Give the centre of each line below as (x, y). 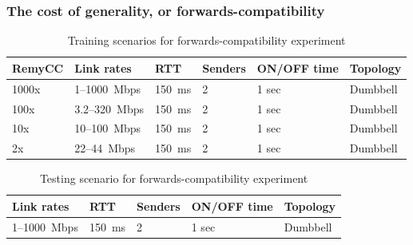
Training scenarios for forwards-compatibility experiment (206, 40)
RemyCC (38, 67)
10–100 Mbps (108, 128)
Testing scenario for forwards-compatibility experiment (174, 178)
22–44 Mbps (105, 148)
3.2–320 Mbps (109, 108)
